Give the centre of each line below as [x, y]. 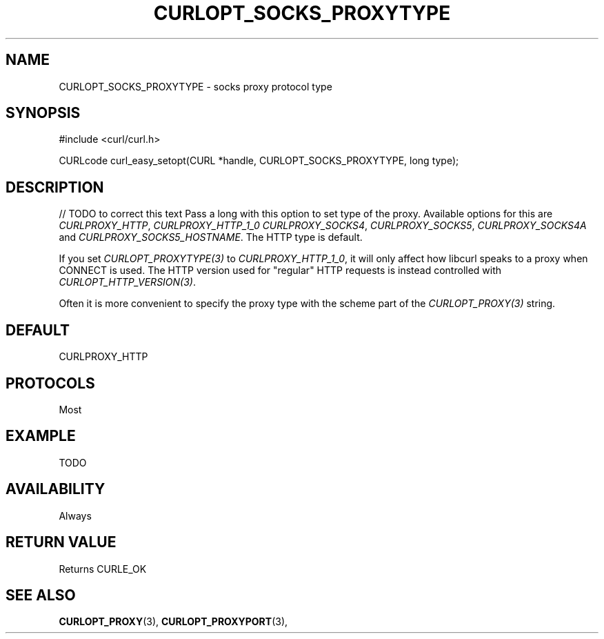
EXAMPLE [41, 436]
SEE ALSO [41, 595]
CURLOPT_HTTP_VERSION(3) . [128, 282]
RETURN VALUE [61, 542]
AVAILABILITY [56, 489]
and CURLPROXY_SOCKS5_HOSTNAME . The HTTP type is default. [211, 237]
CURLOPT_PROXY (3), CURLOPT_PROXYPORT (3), [173, 622]
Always [75, 515]
